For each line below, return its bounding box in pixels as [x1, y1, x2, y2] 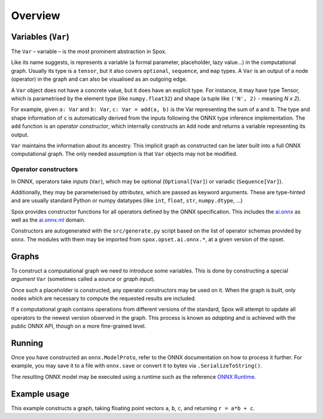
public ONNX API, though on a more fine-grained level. [11, 323, 147, 330]
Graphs [11, 251, 39, 261]
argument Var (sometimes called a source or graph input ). [11, 276, 156, 283]
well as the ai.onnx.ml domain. [11, 216, 86, 224]
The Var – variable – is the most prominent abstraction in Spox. [11, 48, 167, 55]
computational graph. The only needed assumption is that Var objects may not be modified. [11, 150, 237, 158]
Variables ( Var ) [11, 32, 70, 42]
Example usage [11, 389, 70, 399]
